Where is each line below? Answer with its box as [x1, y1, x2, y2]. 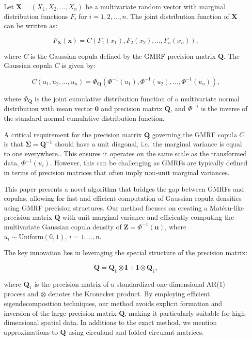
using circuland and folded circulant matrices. [68, 326, 204, 337]
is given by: [62, 60, 95, 70]
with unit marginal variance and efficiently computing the [62, 212, 234, 222]
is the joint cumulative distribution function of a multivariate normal [34, 93, 240, 103]
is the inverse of [201, 103, 248, 113]
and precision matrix [101, 103, 162, 113]
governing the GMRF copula [152, 129, 237, 139]
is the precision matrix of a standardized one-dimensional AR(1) [34, 278, 225, 289]
